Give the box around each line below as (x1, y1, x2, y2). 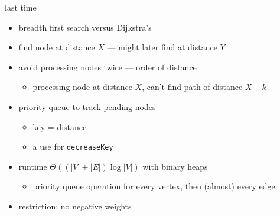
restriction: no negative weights (18, 200, 132, 212)
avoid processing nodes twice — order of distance (18, 60, 197, 73)
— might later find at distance (107, 41, 217, 53)
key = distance (32, 120, 87, 133)
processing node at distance (32, 80, 132, 93)
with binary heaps (142, 160, 208, 172)
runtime (18, 160, 47, 172)
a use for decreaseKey (32, 140, 113, 153)
